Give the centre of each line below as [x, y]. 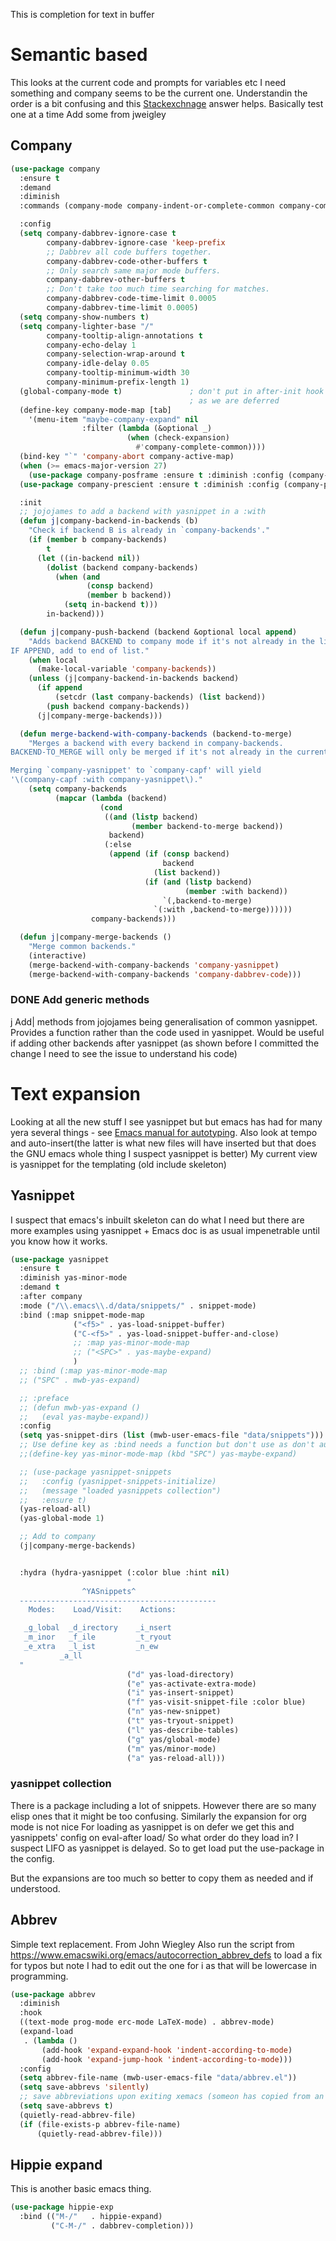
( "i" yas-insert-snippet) [180, 1693]
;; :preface [44, 1398]
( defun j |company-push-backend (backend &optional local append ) [158, 632]
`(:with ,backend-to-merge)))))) [223, 910]
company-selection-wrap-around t [116, 354]
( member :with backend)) [236, 891]
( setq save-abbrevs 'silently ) [84, 2087]
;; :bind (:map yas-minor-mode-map [93, 1371]
